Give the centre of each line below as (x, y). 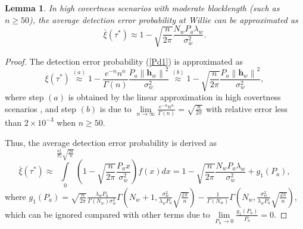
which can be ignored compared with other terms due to (107, 214)
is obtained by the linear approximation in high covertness (174, 97)
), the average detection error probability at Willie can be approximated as (164, 19)
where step (24, 97)
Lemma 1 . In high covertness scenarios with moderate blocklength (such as (142, 8)
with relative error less (247, 108)
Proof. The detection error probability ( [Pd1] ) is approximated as (124, 61)
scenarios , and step (41, 108)
